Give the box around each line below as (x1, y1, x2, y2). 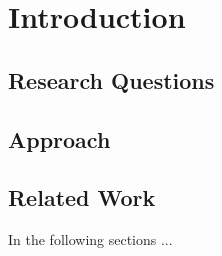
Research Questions (8, 64, 215, 95)
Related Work (8, 182, 156, 213)
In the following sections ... (8, 229, 173, 250)
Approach (8, 123, 111, 154)
